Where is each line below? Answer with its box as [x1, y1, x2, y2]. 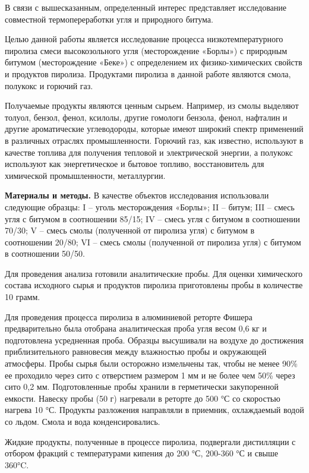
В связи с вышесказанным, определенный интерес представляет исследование [5, 1, 287, 13]
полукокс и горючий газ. [5, 79, 93, 92]
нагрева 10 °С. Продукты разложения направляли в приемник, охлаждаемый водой [5, 403, 304, 416]
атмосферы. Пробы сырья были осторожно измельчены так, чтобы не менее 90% [5, 357, 298, 370]
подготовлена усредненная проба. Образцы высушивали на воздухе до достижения [5, 333, 304, 346]
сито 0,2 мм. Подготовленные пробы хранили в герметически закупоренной [5, 380, 279, 393]
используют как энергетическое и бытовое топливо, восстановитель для [5, 157, 264, 170]
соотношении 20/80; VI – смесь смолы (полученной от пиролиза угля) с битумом [5, 235, 301, 248]
